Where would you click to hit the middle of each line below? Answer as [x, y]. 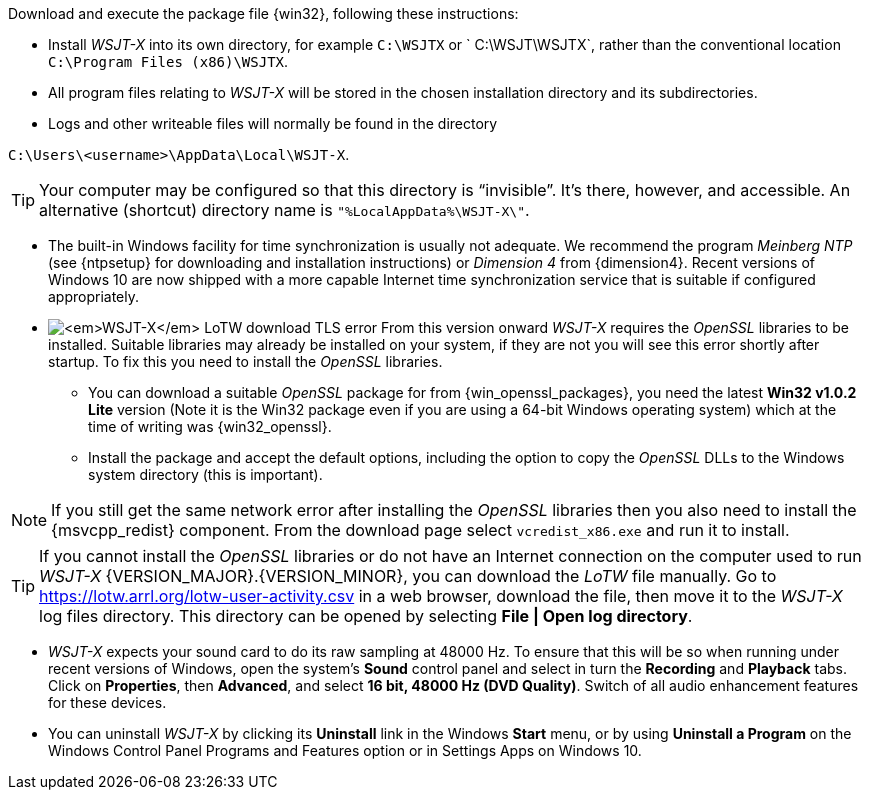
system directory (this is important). [205, 474]
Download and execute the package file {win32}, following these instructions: [263, 13]
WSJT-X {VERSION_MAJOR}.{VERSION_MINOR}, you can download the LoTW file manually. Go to [408, 576]
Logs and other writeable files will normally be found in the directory [273, 123]
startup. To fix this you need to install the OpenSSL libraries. [245, 361]
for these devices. [107, 702]
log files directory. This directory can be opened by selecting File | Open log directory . [366, 616]
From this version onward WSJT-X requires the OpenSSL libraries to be [615, 327]
